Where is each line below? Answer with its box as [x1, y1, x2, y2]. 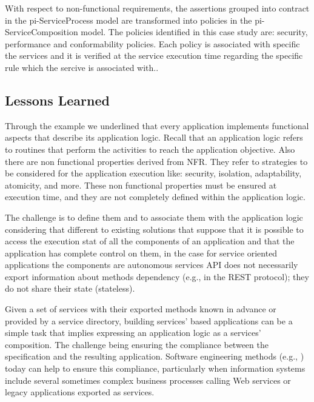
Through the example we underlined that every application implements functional [5, 119, 309, 132]
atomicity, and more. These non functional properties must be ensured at [5, 178, 277, 191]
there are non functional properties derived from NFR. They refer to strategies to [5, 155, 308, 167]
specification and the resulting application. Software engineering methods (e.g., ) [5, 350, 304, 363]
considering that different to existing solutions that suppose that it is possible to [5, 223, 304, 235]
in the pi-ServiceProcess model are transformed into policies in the [5, 13, 252, 26]
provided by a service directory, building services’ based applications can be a [5, 314, 293, 327]
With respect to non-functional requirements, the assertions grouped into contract [5, 2, 310, 14]
